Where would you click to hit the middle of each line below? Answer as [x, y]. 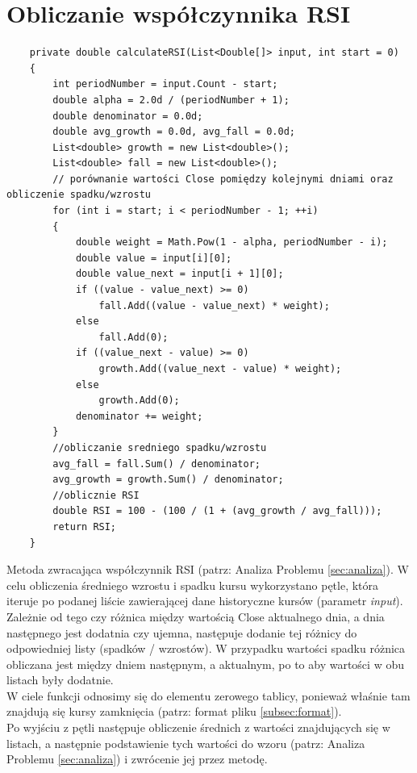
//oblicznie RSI [96, 495]
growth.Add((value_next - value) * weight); [220, 369]
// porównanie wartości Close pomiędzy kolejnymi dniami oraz [223, 179]
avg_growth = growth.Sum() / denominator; [168, 480]
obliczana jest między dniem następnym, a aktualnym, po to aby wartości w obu [205, 664]
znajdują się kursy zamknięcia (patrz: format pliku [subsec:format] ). [174, 711]
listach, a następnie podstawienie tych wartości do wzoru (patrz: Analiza [186, 743]
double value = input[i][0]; [154, 258]
